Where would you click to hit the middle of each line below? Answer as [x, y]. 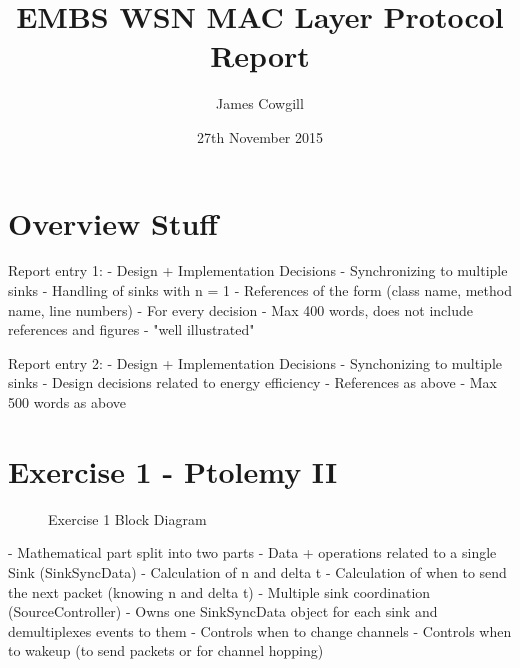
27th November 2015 [260, 136]
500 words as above [67, 402]
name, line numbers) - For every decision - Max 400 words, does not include [240, 309]
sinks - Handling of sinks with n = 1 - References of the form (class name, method [260, 290]
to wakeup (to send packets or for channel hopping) [166, 650]
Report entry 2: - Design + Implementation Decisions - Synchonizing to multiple [255, 362]
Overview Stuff [113, 222]
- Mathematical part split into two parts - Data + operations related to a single [252, 552]
